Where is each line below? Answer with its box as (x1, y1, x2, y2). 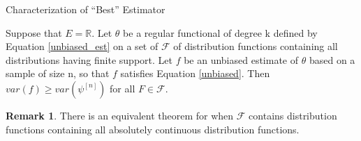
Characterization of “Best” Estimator (6, 2, 165, 16)
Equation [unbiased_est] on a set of (6, 39, 159, 53)
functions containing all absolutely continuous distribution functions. (6, 122, 300, 136)
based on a (309, 52, 355, 67)
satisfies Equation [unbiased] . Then (120, 66, 270, 81)
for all (110, 81, 135, 95)
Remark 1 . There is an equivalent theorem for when (6, 108, 234, 122)
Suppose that (6, 25, 62, 40)
